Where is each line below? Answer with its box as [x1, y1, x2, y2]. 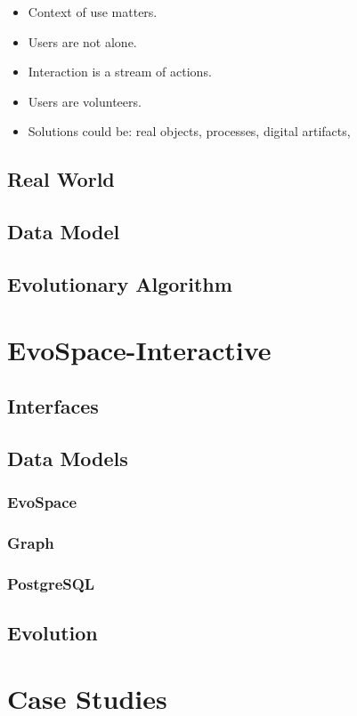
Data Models [7, 444, 128, 471]
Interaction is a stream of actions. [28, 62, 212, 81]
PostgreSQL [7, 572, 95, 594]
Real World [7, 165, 115, 193]
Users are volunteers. [28, 92, 142, 110]
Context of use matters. [28, 3, 158, 20]
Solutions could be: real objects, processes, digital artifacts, [28, 122, 351, 141]
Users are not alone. [28, 32, 137, 51]
